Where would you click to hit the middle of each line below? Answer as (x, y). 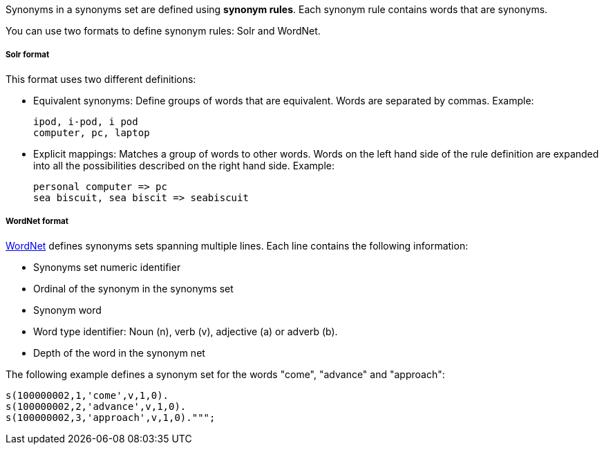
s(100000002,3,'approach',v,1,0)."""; (111, 417)
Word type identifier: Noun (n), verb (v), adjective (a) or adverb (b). (186, 331)
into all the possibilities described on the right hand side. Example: (184, 165)
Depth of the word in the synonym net (119, 353)
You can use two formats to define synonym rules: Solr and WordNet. (163, 31)
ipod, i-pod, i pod (86, 121)
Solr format (28, 55)
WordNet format (37, 222)
